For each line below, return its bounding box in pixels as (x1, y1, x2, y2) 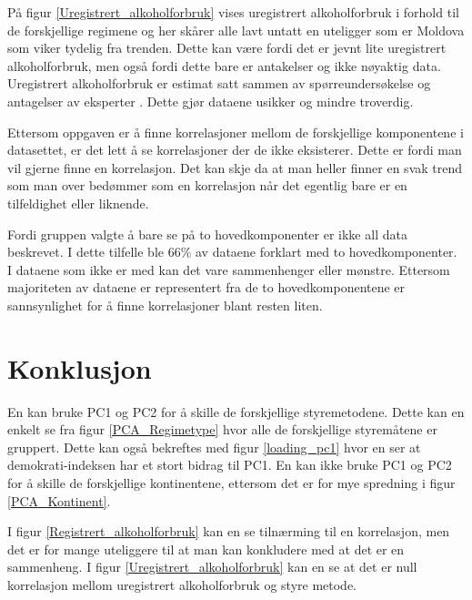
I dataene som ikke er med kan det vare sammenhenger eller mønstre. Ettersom (7, 259, 450, 279)
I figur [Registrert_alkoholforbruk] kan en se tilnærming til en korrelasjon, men (7, 522, 450, 541)
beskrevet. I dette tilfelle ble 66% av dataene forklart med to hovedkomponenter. (7, 242, 457, 261)
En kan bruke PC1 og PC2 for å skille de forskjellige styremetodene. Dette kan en (7, 402, 465, 421)
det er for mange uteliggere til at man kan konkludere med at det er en (7, 539, 405, 558)
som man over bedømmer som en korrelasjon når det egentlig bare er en (7, 176, 407, 195)
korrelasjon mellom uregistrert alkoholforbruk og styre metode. (7, 575, 357, 594)
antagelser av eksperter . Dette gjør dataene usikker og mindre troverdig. (7, 91, 414, 110)
